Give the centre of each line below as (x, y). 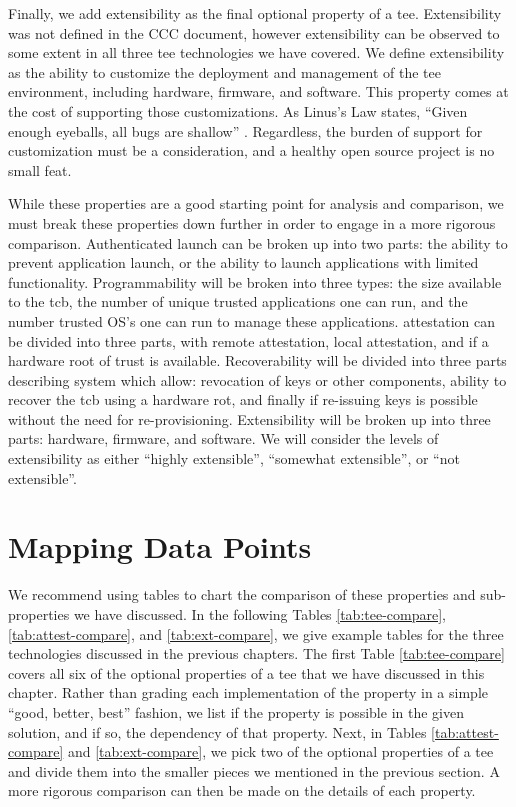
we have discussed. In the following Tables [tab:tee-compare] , (259, 613)
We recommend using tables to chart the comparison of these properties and (242, 594)
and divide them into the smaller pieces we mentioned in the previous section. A (254, 770)
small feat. (40, 169)
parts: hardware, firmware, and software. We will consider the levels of (223, 438)
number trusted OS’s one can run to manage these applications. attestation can (252, 320)
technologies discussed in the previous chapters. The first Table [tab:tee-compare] (256, 653)
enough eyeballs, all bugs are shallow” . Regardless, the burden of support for (245, 130)
